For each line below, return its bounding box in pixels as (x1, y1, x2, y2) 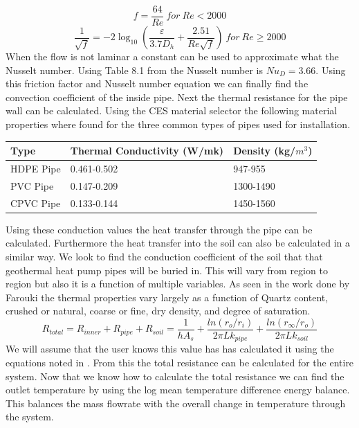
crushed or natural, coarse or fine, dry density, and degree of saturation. (6, 303, 311, 318)
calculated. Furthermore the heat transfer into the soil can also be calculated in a (6, 235, 351, 250)
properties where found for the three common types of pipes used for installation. (6, 117, 351, 132)
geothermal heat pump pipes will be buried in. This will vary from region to (6, 262, 328, 277)
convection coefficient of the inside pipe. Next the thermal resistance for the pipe (6, 89, 348, 104)
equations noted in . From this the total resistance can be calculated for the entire (6, 355, 354, 370)
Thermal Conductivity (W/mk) (70, 143, 224, 158)
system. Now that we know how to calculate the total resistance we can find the (6, 368, 344, 383)
